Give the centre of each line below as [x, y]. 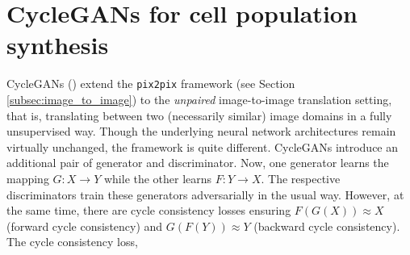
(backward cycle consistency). [327, 226]
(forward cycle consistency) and [85, 226]
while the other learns [158, 178]
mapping [28, 178]
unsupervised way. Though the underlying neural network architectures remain [201, 131]
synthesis [58, 45]
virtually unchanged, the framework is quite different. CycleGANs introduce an [203, 146]
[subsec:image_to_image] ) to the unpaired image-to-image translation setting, [199, 99]
